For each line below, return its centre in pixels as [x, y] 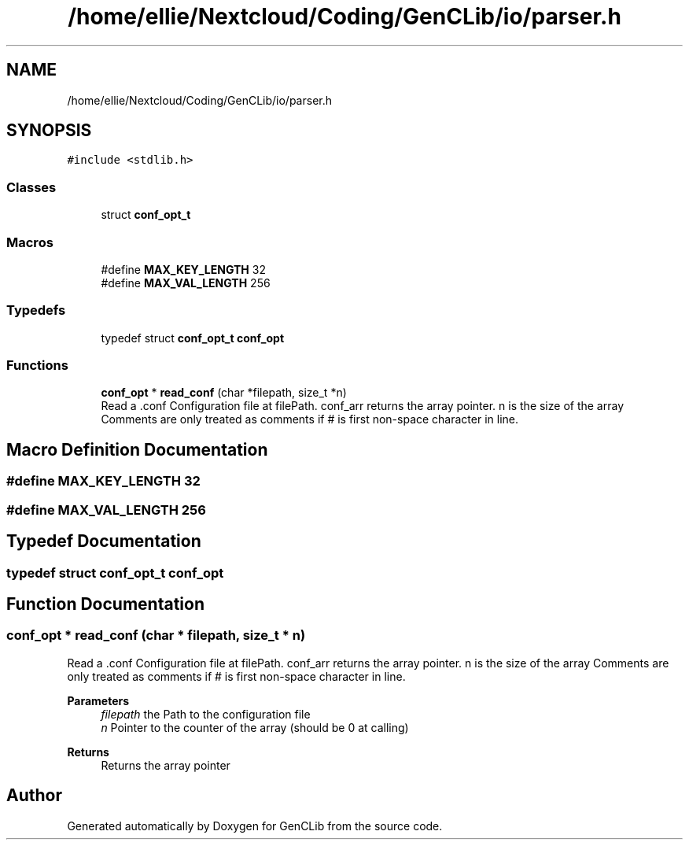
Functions [37, 366]
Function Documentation [105, 604]
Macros [30, 242]
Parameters [98, 700]
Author [34, 796]
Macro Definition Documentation [137, 449]
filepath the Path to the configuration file [206, 714]
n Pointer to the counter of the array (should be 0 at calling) [255, 727]
